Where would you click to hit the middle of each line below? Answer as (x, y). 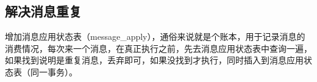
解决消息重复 (43, 11)
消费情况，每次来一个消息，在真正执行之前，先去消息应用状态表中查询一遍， (158, 48)
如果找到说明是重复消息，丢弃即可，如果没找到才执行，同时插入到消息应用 (154, 60)
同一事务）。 (54, 71)
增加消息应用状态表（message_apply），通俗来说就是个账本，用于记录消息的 (155, 36)
